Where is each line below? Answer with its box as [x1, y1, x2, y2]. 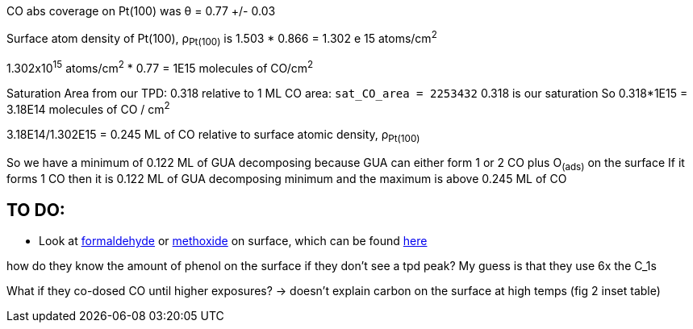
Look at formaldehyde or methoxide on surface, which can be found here [39, 234, 428, 248]
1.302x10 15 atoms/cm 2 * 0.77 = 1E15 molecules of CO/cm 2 [6, 59, 314, 76]
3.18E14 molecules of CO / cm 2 [6, 100, 170, 116]
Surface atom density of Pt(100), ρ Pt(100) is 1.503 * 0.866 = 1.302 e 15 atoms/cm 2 [6, 29, 437, 48]
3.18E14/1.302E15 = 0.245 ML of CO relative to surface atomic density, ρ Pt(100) [6, 127, 420, 144]
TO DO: [6, 199, 65, 220]
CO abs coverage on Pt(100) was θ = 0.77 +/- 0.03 [6, 4, 276, 18]
